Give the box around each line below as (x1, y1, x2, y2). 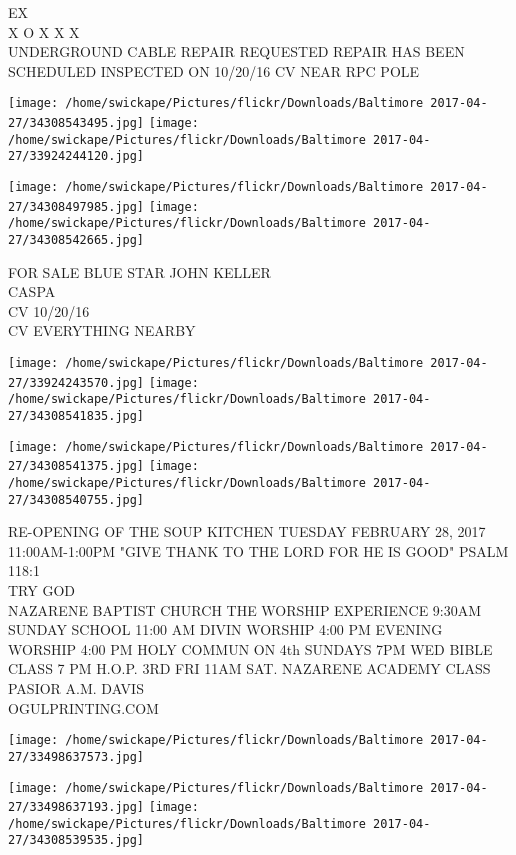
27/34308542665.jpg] (8, 232, 145, 247)
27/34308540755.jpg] (8, 492, 145, 507)
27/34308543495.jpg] (8, 116, 145, 131)
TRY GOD (8, 580, 75, 601)
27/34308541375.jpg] (8, 459, 145, 474)
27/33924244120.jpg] (8, 149, 145, 164)
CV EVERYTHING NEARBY (8, 320, 196, 341)
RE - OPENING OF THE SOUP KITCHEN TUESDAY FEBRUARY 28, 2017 (8, 521, 486, 542)
